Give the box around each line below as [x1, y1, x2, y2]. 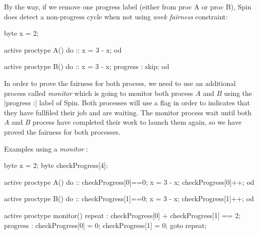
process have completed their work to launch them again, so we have [32, 117, 242, 127]
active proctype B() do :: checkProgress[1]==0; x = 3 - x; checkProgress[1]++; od [4, 193, 254, 204]
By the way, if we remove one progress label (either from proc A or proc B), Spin [4, 1, 252, 11]
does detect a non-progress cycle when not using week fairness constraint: [4, 11, 228, 21]
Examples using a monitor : [4, 143, 88, 154]
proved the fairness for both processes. [4, 126, 121, 137]
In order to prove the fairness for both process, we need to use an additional [4, 78, 236, 88]
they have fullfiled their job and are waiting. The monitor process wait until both [4, 107, 252, 117]
